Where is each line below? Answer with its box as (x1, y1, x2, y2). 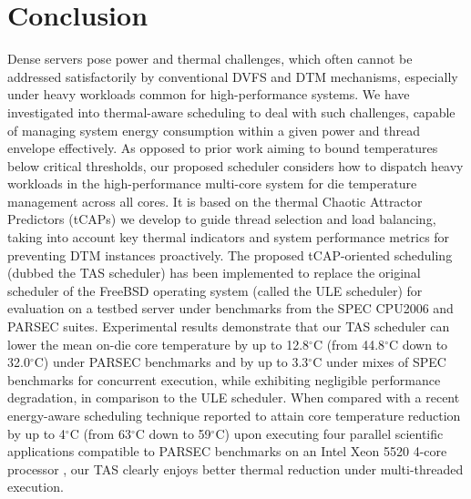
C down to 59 (135, 423, 211, 443)
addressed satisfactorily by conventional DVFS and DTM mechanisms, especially (7, 66, 458, 86)
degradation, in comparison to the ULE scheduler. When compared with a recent (7, 388, 460, 407)
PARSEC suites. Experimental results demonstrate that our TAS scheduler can (7, 317, 450, 336)
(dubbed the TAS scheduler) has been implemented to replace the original (7, 263, 421, 282)
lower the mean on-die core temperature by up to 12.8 (7, 334, 310, 353)
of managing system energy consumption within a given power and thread (7, 120, 421, 139)
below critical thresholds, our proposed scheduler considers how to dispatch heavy (7, 156, 464, 175)
